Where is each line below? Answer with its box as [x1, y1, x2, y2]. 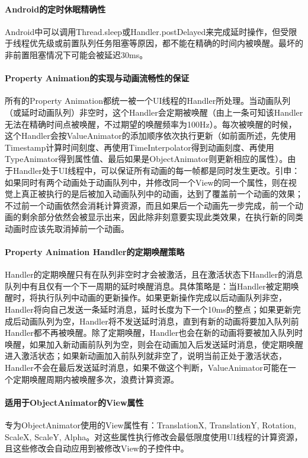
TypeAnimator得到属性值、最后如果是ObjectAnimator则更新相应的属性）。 [5, 152, 288, 165]
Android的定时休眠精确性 [5, 2, 106, 15]
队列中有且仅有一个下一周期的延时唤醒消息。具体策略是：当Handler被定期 [5, 279, 291, 292]
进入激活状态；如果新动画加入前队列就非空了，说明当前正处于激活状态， [5, 349, 287, 362]
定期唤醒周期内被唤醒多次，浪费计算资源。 [12, 373, 179, 385]
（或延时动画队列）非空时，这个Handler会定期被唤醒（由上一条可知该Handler [5, 106, 303, 118]
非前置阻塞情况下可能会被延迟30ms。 [5, 48, 148, 61]
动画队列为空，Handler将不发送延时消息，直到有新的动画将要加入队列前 [21, 314, 299, 327]
